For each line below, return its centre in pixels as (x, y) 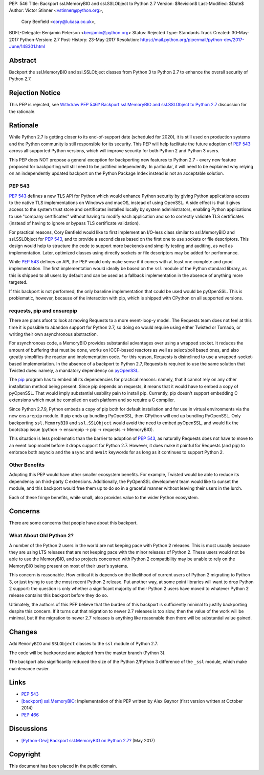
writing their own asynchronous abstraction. (54, 334)
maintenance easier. (29, 668)
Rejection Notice (35, 93)
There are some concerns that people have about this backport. (73, 523)
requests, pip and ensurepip (43, 311)
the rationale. (22, 111)
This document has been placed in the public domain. (63, 766)
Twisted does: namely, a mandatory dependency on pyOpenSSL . (74, 370)
